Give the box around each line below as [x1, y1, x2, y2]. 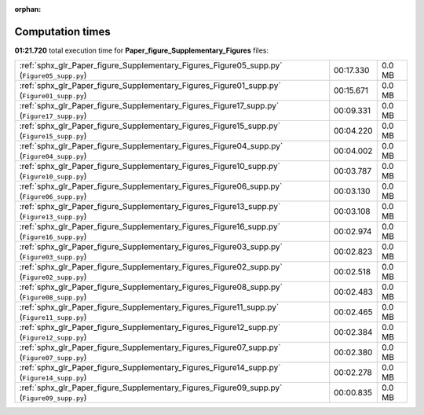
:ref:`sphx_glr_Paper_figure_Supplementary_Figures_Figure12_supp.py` [19, 322, 281, 333]
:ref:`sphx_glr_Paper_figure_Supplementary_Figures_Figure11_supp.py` [19, 302, 280, 313]
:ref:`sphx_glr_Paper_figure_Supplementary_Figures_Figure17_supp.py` [19, 101, 280, 112]
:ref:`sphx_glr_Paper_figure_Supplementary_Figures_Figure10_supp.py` [19, 161, 280, 172]
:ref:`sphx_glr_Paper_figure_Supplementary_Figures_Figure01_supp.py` [19, 80, 282, 91]
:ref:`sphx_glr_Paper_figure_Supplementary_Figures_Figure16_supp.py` [19, 221, 280, 232]
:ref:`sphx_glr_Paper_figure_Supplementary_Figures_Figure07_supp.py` [19, 342, 281, 353]
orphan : [14, 5, 42, 13]
